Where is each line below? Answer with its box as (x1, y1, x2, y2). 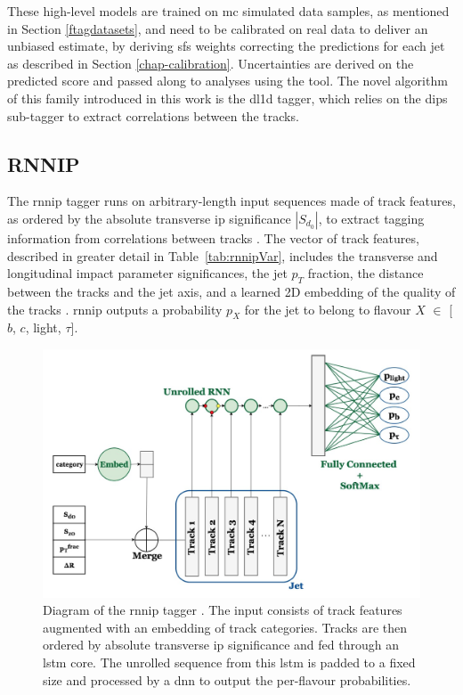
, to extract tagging (318, 208, 425, 227)
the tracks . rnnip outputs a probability (7, 299, 223, 318)
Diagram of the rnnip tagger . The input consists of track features (43, 601, 402, 619)
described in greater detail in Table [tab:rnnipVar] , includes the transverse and (7, 246, 438, 265)
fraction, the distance (307, 264, 424, 282)
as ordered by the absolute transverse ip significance (7, 208, 291, 227)
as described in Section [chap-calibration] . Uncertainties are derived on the (7, 53, 414, 72)
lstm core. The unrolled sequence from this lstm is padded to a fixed (43, 652, 416, 671)
